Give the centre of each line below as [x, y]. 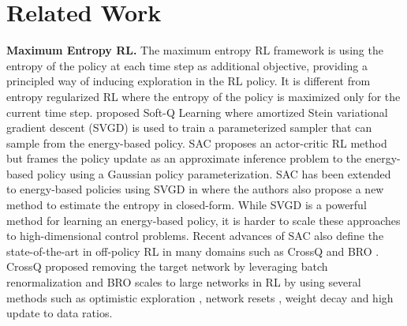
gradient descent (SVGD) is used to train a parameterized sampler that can [189, 127]
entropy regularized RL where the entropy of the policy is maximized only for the [203, 96]
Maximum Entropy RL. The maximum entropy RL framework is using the [195, 50]
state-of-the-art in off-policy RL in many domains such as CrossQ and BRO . [193, 251]
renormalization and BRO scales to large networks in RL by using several [184, 282]
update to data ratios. [60, 313]
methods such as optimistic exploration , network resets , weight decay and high [200, 297]
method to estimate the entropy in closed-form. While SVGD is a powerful [187, 205]
